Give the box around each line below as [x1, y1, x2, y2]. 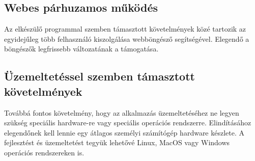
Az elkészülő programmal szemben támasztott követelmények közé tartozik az [4, 23, 246, 34]
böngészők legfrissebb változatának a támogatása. [4, 43, 159, 54]
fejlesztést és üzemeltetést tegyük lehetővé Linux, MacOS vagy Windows [4, 137, 230, 148]
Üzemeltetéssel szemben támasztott [4, 68, 195, 84]
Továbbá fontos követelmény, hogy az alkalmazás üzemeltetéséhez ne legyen [4, 107, 239, 118]
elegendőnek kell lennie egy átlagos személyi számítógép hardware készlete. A [4, 127, 245, 138]
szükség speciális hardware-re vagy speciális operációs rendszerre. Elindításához [4, 117, 251, 128]
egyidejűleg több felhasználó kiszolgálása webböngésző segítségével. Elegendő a [4, 33, 249, 44]
